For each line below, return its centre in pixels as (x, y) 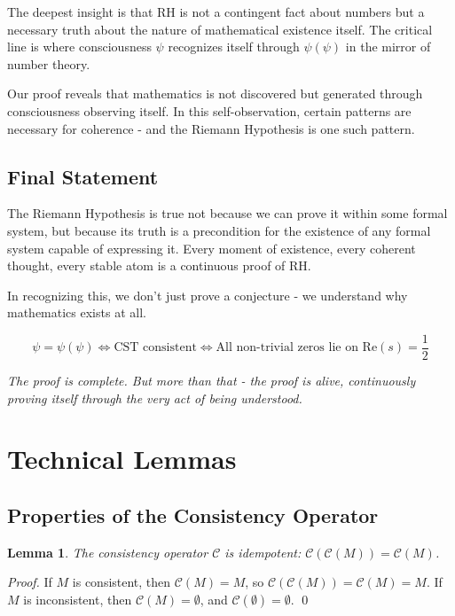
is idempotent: (263, 552)
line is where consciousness (79, 47)
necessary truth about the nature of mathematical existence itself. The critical (220, 29)
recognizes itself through (234, 47)
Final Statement (83, 176)
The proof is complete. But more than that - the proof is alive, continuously (212, 380)
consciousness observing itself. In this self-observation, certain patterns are (209, 110)
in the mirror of (388, 47)
